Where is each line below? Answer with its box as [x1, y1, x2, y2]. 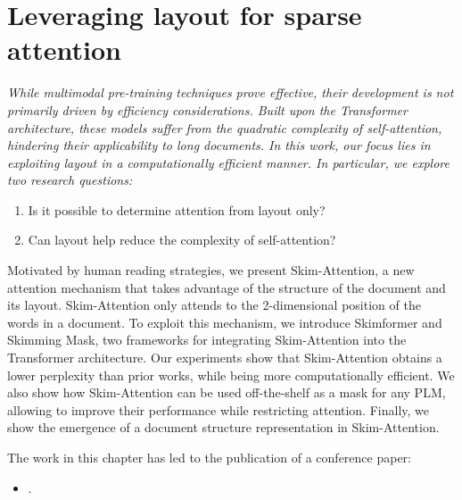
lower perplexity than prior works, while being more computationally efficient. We [7, 365, 455, 384]
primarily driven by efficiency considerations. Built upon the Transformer [7, 100, 408, 119]
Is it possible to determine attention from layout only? [28, 200, 326, 219]
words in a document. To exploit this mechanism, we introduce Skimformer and [7, 312, 442, 331]
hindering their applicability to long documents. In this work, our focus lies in [7, 136, 431, 154]
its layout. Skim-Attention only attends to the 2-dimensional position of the [7, 296, 421, 314]
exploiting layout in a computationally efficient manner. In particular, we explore [7, 153, 450, 171]
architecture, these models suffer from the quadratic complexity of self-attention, [7, 118, 442, 137]
